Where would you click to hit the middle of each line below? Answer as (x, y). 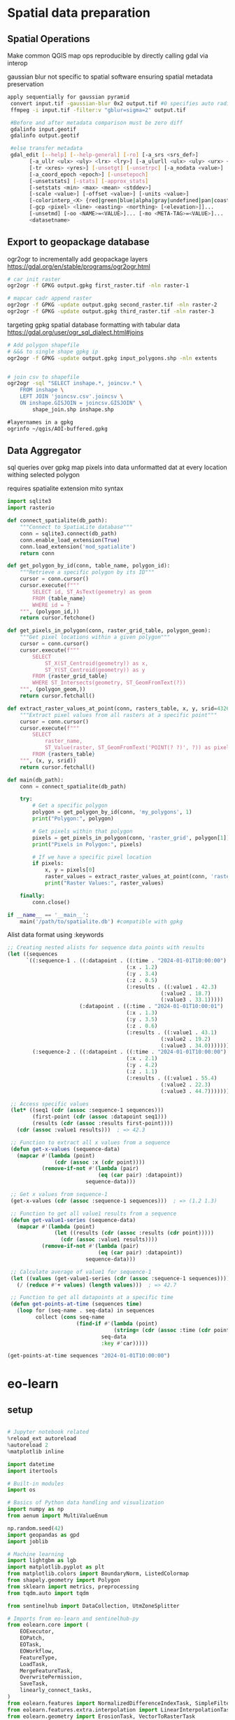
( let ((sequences (33, 954)
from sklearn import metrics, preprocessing (73, 1587)
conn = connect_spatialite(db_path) (73, 786)
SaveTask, (34, 1684)
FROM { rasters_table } (64, 754)
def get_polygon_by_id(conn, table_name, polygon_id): (89, 566)
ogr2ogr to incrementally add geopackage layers (78, 259)
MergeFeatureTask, (47, 1671)
